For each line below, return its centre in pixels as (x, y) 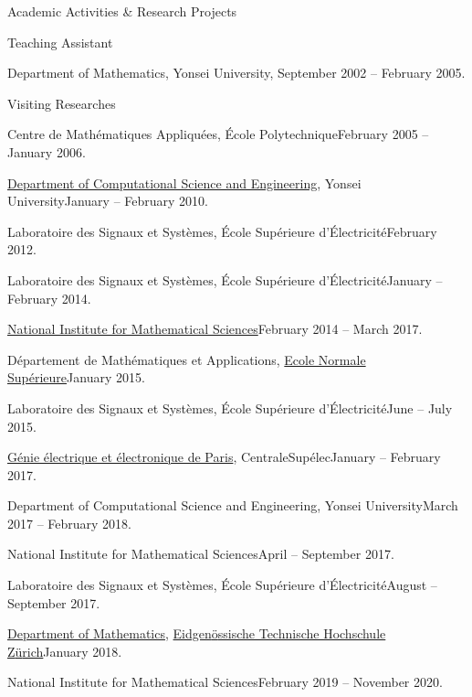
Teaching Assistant (60, 42)
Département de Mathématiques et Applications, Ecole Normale (187, 359)
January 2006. (47, 151)
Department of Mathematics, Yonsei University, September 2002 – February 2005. (236, 73)
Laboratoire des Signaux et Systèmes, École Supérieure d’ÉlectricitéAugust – (222, 585)
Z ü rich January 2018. (65, 651)
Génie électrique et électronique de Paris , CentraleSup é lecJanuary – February (224, 457)
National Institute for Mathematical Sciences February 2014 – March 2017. (215, 329)
